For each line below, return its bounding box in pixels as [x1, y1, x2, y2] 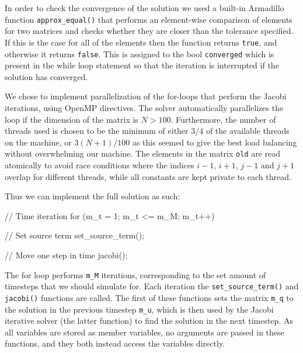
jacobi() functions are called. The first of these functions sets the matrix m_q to [5, 291, 294, 303]
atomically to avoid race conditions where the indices [5, 158, 194, 171]
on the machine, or [5, 136, 72, 148]
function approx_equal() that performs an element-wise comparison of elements [5, 13, 292, 25]
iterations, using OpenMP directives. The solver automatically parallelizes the [5, 101, 284, 113]
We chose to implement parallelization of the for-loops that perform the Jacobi [5, 90, 287, 102]
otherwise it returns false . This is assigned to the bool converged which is [5, 47, 274, 60]
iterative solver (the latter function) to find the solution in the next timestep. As [5, 314, 293, 327]
